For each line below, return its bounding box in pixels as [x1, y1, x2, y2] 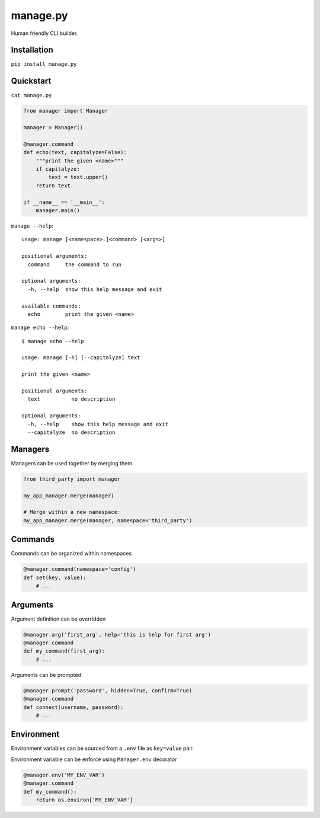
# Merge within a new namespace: [23, 509, 121, 516]
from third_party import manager [23, 475, 121, 483]
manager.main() [36, 207, 80, 214]
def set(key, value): [23, 574, 87, 581]
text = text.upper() [48, 174, 108, 181]
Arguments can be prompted [11, 671, 81, 678]
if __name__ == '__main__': [23, 199, 105, 206]
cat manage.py [11, 92, 52, 99]
